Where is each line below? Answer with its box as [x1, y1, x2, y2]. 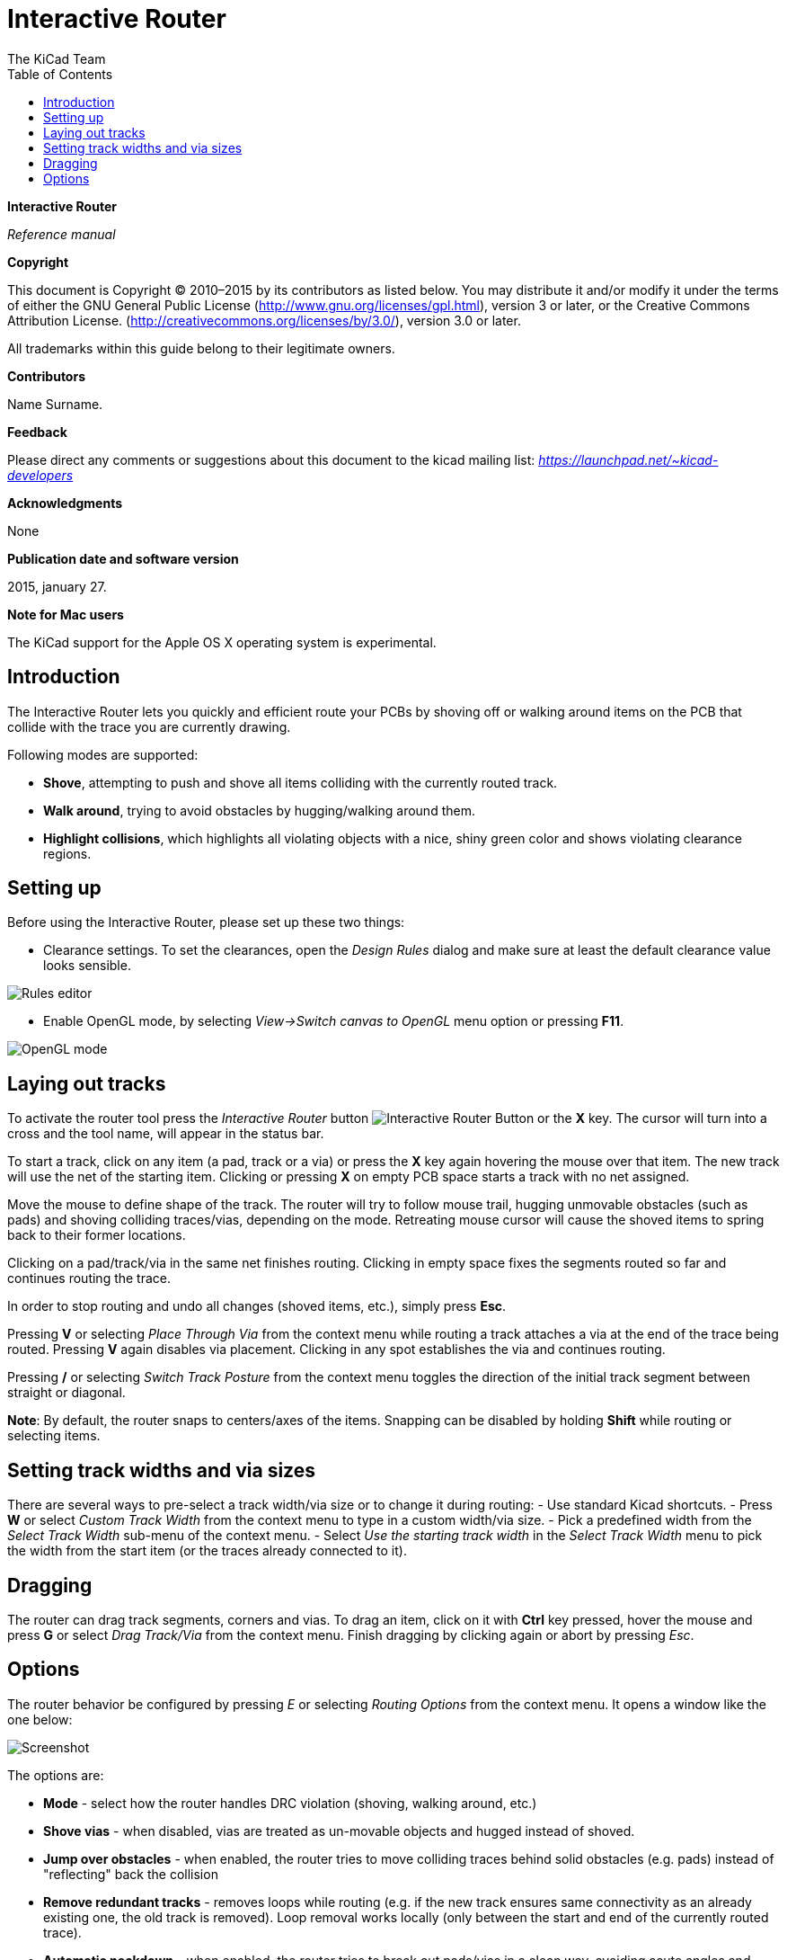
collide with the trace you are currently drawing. [7, 718, 291, 735]
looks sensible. [43, 958, 131, 974]
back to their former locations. [7, 1227, 186, 1243]
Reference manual [7, 226, 116, 242]
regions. [43, 845, 92, 861]
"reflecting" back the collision [43, 1866, 218, 1882]
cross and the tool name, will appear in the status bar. [7, 1126, 324, 1142]
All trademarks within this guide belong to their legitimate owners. [7, 340, 395, 356]
